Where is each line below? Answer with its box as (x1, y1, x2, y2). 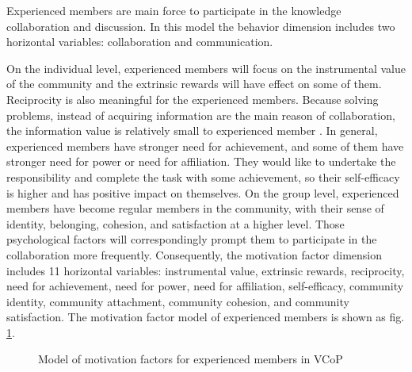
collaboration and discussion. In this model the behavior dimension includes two (6, 17, 395, 34)
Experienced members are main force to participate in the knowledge (6, 2, 341, 18)
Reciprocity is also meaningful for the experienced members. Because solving (6, 90, 379, 107)
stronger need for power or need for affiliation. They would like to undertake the (6, 153, 396, 170)
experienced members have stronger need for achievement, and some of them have (6, 137, 404, 154)
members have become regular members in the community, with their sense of (6, 200, 384, 217)
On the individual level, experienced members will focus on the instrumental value (6, 59, 406, 76)
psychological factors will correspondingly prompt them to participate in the (6, 231, 377, 247)
